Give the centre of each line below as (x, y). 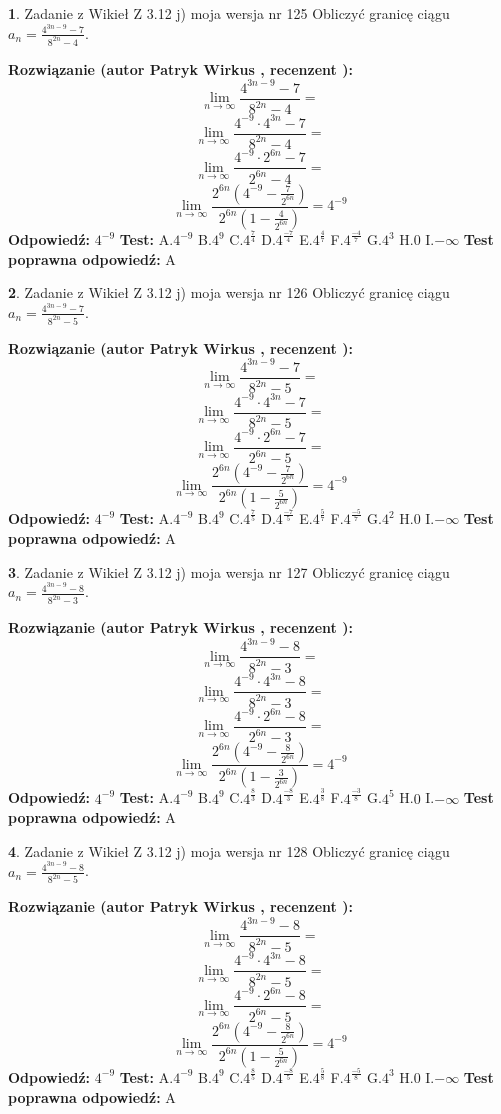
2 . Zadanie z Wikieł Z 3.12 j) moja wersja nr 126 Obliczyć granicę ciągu (229, 292)
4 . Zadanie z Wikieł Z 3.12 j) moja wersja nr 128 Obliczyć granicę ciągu (229, 850)
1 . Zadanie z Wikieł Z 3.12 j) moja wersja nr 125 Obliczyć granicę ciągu (229, 13)
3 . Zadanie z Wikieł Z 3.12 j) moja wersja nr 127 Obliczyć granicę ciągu (229, 571)
